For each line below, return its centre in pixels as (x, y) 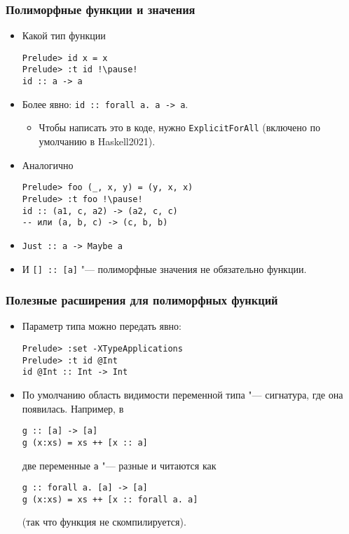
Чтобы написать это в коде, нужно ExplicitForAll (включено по (179, 127)
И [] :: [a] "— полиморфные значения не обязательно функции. (164, 268)
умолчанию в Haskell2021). (97, 141)
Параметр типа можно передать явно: (102, 326)
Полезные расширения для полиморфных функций (142, 300)
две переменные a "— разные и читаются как (119, 465)
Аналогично (48, 165)
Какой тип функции (64, 35)
